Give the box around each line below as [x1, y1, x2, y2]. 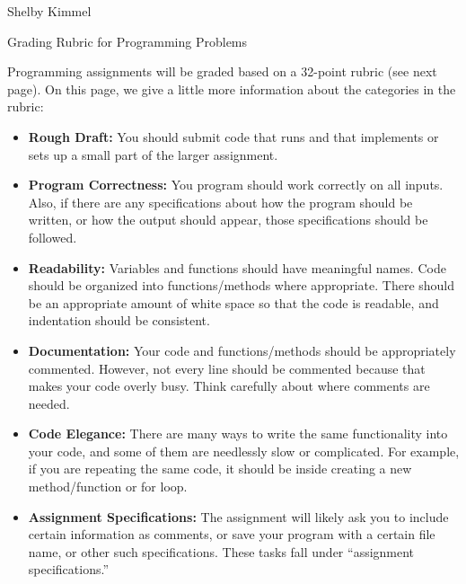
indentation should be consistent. [28, 311, 210, 330]
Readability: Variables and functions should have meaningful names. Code [28, 258, 446, 277]
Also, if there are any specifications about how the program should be [28, 192, 413, 211]
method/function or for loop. [28, 477, 188, 496]
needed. [28, 394, 70, 412]
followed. [28, 227, 77, 246]
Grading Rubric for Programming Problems [7, 31, 248, 50]
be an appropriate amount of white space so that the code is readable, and [28, 293, 439, 312]
